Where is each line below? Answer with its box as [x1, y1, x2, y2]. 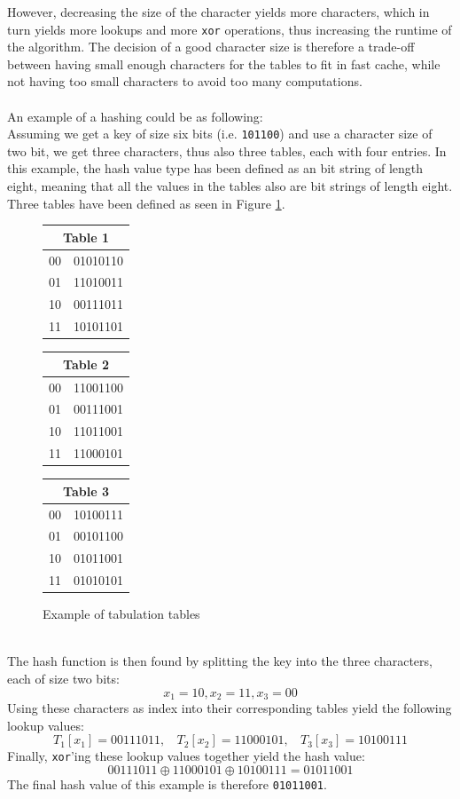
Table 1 [63, 227, 109, 246]
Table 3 [63, 481, 109, 500]
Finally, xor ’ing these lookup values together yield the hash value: [7, 747, 365, 765]
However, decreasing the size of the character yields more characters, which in [7, 3, 430, 20]
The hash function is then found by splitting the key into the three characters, [7, 652, 433, 670]
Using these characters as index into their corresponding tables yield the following [7, 698, 452, 716]
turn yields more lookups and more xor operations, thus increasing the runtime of [7, 20, 452, 38]
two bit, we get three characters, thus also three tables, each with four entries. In [7, 141, 447, 160]
